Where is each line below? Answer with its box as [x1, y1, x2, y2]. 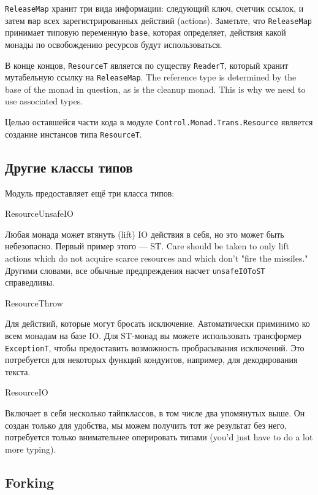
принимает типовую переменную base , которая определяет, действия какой [5, 26, 286, 39]
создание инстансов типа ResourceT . [5, 127, 142, 140]
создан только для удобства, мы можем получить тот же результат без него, [5, 418, 287, 431]
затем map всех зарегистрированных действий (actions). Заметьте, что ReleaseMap [5, 14, 312, 26]
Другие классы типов [5, 157, 133, 176]
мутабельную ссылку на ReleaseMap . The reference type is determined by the [5, 71, 297, 84]
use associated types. [5, 95, 83, 107]
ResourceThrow [5, 296, 63, 309]
